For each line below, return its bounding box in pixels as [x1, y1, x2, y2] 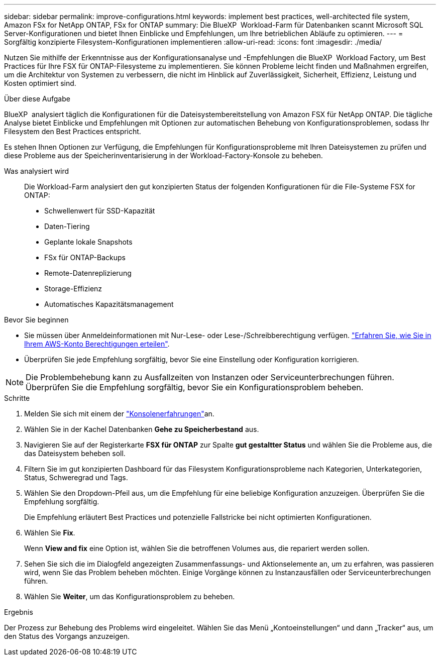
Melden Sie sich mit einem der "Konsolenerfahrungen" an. [24, 409, 214, 418]
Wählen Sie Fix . [24, 528, 75, 537]
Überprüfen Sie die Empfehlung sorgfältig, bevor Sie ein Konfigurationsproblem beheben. [26, 382, 364, 392]
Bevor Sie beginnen [4, 315, 69, 324]
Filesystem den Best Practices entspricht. [4, 127, 141, 136]
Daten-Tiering [44, 222, 90, 231]
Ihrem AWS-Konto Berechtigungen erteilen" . [24, 340, 170, 348]
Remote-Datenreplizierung [44, 269, 132, 277]
